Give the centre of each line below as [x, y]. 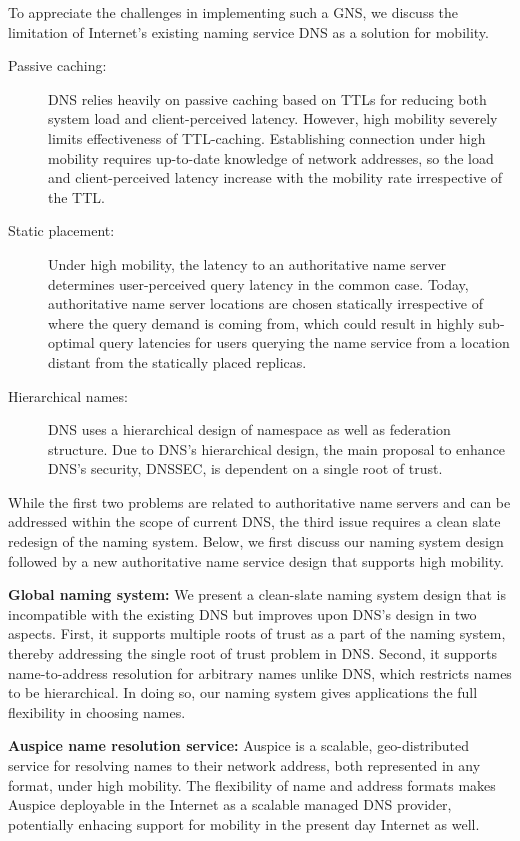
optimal [71, 342]
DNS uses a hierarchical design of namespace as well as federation [249, 429]
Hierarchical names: [68, 395]
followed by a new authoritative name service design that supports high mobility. [256, 560]
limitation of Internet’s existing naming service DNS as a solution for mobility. [248, 31]
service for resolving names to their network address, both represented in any [244, 765]
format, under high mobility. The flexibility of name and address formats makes [252, 784]
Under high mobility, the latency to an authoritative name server [247, 263]
